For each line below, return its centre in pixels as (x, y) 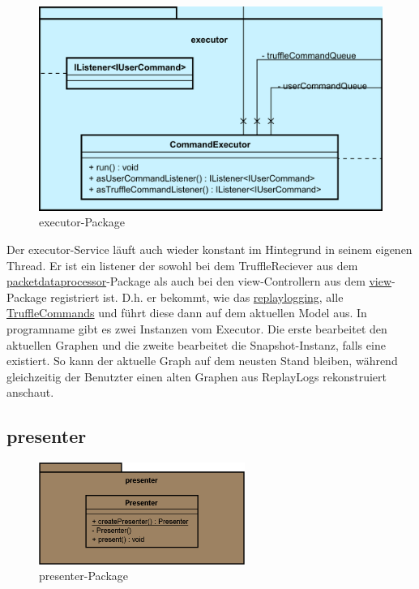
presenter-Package (83, 576)
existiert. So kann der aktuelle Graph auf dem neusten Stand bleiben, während (202, 361)
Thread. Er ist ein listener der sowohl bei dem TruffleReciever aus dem (182, 265)
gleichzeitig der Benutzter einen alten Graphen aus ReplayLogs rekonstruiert (197, 376)
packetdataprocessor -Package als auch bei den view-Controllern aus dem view (199, 281)
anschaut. (30, 392)
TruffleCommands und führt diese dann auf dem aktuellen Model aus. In (187, 313)
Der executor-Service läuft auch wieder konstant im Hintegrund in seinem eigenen (209, 249)
